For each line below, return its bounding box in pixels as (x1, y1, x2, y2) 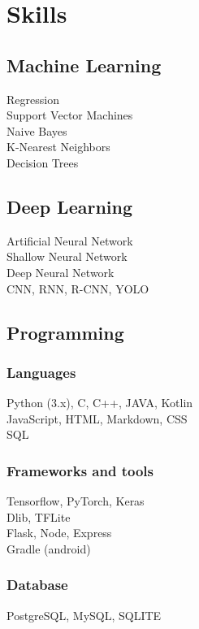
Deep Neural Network (6, 263, 115, 280)
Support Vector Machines (6, 106, 133, 124)
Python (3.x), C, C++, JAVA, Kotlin (6, 394, 193, 411)
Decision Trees (6, 154, 79, 171)
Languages (6, 362, 76, 382)
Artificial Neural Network (6, 232, 133, 249)
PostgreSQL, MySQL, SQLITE (6, 606, 162, 623)
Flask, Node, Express (6, 524, 112, 541)
